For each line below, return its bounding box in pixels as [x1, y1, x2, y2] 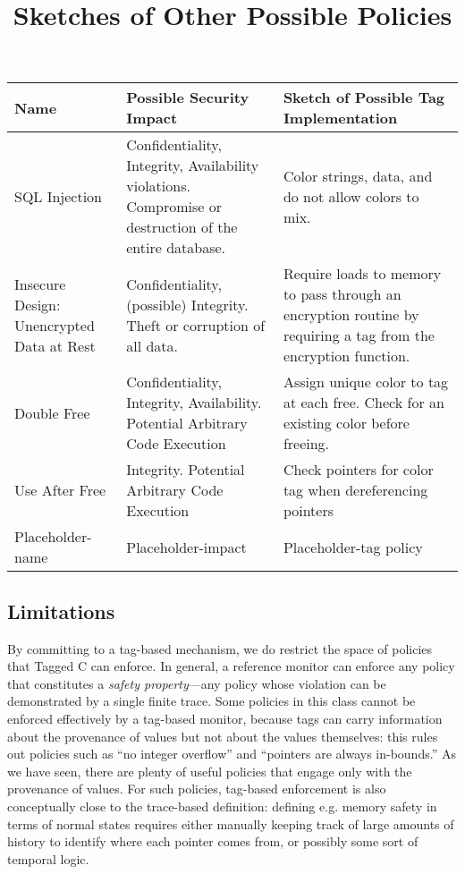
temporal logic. [7, 849, 89, 868]
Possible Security [126, 87, 249, 108]
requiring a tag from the [283, 325, 435, 346]
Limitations [7, 597, 115, 624]
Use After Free [14, 479, 106, 501]
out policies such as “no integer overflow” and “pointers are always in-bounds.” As [7, 744, 456, 763]
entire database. [126, 237, 226, 259]
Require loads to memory [283, 263, 442, 284]
